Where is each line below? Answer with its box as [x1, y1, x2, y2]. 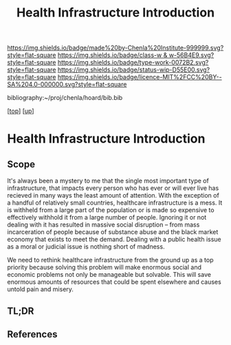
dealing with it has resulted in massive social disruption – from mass [7, 220, 200, 229]
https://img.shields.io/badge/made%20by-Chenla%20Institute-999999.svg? [7, 43, 224, 52]
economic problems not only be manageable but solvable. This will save [7, 271, 212, 279]
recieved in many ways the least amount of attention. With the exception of [7, 191, 220, 200]
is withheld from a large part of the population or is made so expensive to [7, 206, 214, 214]
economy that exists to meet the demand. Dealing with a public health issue [7, 236, 221, 244]
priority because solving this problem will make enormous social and [7, 263, 201, 271]
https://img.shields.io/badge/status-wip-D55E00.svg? [57, 65, 210, 74]
